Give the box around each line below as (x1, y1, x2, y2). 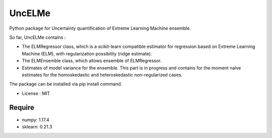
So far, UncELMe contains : (9, 34, 66, 40)
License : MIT (22, 90, 50, 96)
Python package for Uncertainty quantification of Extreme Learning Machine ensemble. (9, 25, 191, 31)
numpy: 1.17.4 (22, 116, 50, 123)
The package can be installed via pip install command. (9, 81, 122, 87)
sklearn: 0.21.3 (22, 123, 52, 129)
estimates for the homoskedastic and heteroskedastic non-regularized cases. (22, 72, 183, 78)
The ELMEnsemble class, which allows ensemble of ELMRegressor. (22, 58, 162, 64)
